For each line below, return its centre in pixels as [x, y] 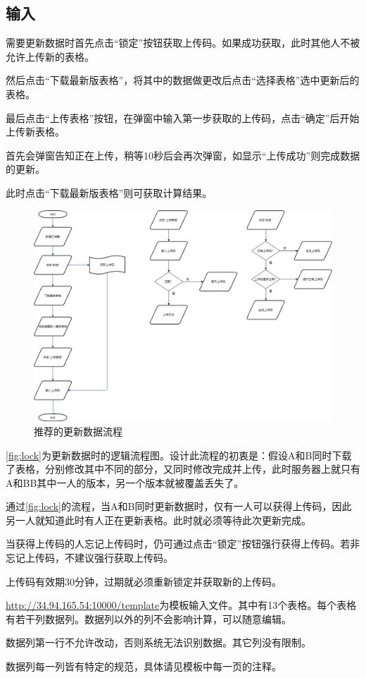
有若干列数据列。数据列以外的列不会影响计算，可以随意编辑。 [149, 618]
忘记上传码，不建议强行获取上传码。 [89, 558]
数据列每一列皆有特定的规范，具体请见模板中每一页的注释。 [144, 666]
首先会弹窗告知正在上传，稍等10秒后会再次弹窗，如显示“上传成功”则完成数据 [183, 155]
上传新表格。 [35, 132]
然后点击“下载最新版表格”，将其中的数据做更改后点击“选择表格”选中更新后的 [183, 80]
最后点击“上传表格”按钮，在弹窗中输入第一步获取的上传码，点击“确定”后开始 [183, 117]
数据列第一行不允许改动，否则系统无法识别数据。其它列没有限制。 [158, 642]
